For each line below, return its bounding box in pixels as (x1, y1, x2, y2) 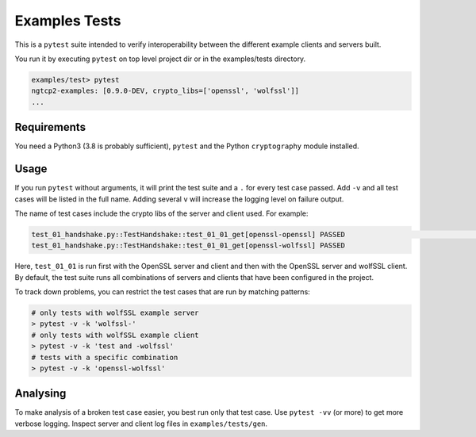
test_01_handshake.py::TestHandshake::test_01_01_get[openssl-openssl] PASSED (31, 230, 345, 239)
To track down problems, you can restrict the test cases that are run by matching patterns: (14, 287, 311, 297)
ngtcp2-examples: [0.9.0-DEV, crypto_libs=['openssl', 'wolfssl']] (31, 86, 300, 95)
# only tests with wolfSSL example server (31, 309, 199, 317)
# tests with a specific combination (31, 353, 178, 362)
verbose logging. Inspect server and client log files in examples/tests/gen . (14, 419, 268, 428)
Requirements (14, 121, 86, 134)
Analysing (14, 387, 67, 401)
